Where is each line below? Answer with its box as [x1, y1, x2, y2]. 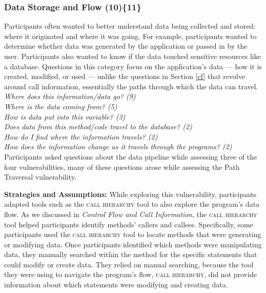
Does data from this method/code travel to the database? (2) [4, 121, 192, 132]
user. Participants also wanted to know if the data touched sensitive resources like [4, 51, 261, 61]
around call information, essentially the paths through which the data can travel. [4, 81, 258, 91]
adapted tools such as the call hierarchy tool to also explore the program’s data [4, 199, 260, 209]
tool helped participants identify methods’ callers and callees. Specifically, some [4, 219, 253, 229]
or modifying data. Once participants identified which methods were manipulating [4, 239, 262, 249]
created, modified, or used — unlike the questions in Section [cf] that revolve [4, 71, 245, 82]
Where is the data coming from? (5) [4, 101, 117, 111]
